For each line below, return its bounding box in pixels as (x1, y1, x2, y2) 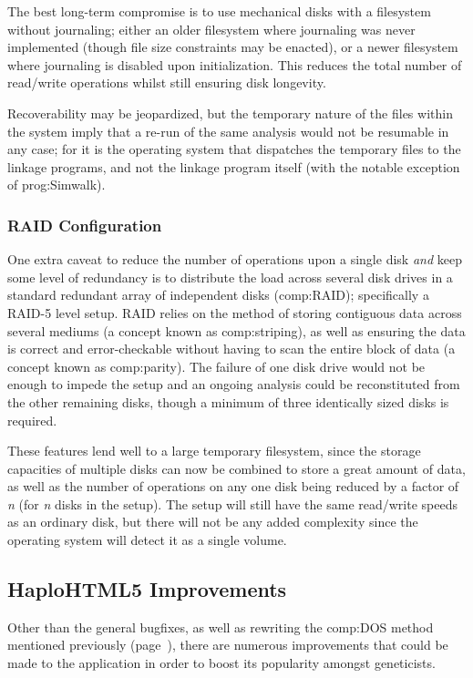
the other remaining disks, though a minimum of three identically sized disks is (7, 392, 449, 411)
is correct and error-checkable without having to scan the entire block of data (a (7, 339, 456, 358)
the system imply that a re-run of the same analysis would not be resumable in (7, 121, 449, 140)
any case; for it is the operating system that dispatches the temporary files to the (7, 139, 461, 159)
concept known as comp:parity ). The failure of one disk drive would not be (7, 356, 426, 375)
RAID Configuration (7, 213, 162, 236)
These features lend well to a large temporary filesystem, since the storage (7, 441, 421, 460)
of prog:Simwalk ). (7, 175, 106, 194)
